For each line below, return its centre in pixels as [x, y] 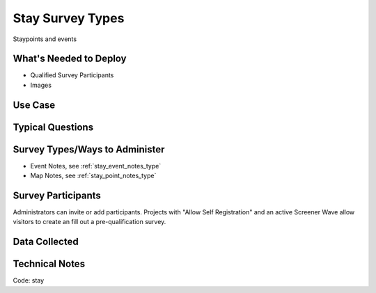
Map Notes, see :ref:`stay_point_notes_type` [93, 176]
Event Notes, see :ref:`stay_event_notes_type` [96, 166]
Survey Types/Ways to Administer [89, 149]
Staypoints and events [45, 39]
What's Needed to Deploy [70, 59]
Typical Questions [53, 127]
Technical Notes [49, 264]
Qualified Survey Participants [72, 75]
